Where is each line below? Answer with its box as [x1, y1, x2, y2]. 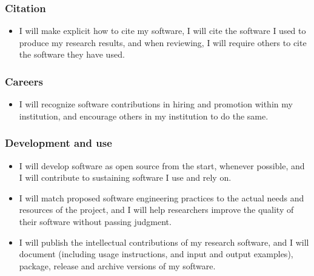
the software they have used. [19, 48, 125, 61]
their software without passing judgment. [19, 215, 172, 227]
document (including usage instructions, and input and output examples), [19, 247, 293, 260]
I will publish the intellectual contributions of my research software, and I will [19, 235, 309, 248]
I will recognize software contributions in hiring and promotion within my [19, 98, 293, 110]
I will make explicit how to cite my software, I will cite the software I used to [19, 24, 306, 37]
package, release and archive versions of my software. [19, 259, 216, 272]
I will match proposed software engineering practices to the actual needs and [19, 191, 304, 204]
